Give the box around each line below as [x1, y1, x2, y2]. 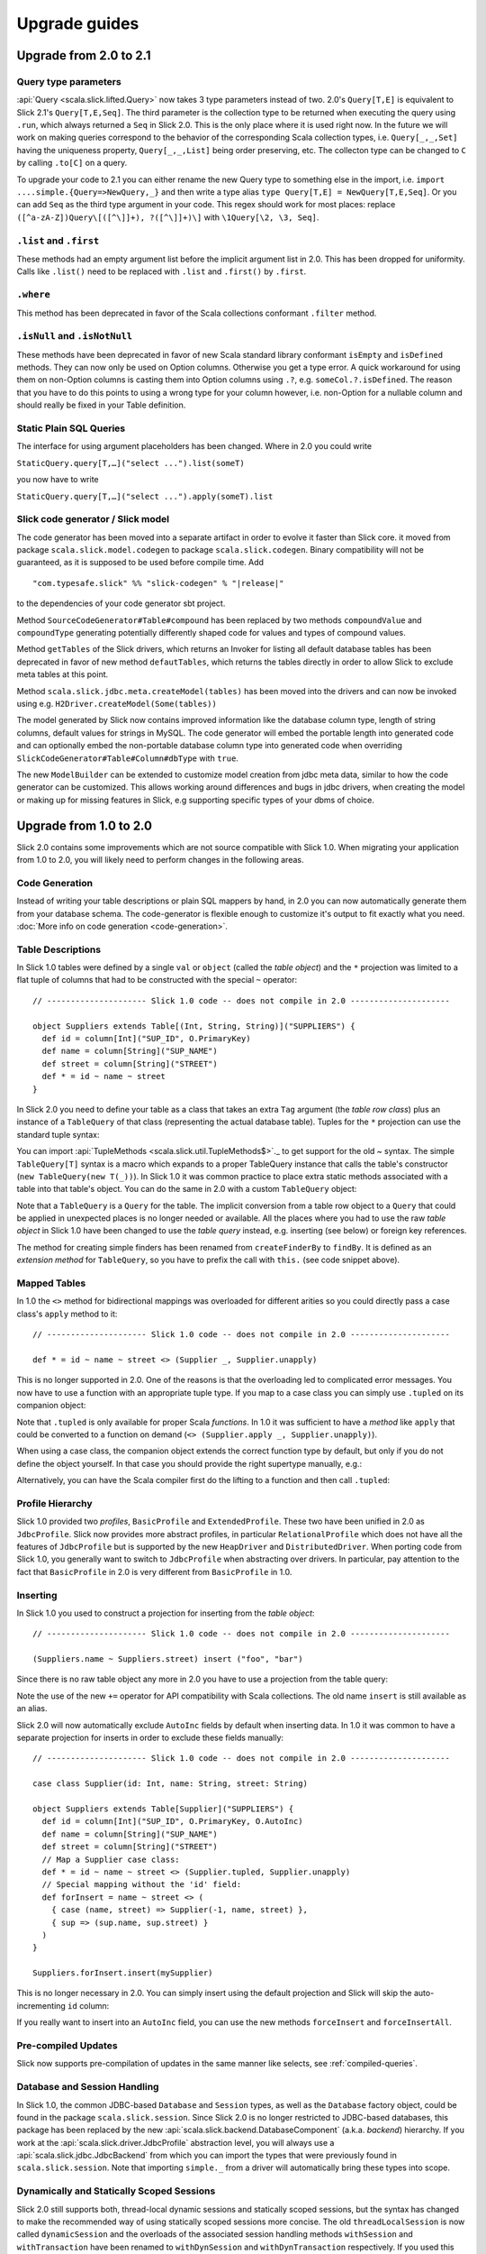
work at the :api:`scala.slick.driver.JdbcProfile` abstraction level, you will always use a [16, 2137, 335, 2148]
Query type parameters [16, 75, 121, 87]
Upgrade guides [16, 14, 139, 33]
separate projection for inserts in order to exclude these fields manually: [16, 1732, 283, 1744]
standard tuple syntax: [16, 1129, 100, 1140]
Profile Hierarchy [16, 1497, 94, 1509]
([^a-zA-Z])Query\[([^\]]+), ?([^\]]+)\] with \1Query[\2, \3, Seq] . [16, 212, 319, 223]
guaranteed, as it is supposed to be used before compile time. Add [16, 557, 265, 568]
